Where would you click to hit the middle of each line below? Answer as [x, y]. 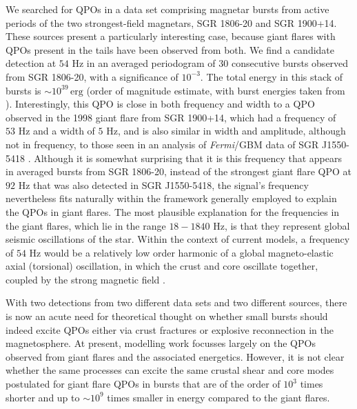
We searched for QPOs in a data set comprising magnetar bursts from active [167, 9]
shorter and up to [43, 397]
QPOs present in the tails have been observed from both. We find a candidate [170, 49]
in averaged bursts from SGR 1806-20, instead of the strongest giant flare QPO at [178, 171]
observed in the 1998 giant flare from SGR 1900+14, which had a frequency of [171, 117]
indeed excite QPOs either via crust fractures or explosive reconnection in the [170, 329]
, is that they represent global [287, 225]
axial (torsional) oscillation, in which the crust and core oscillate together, [162, 266]
